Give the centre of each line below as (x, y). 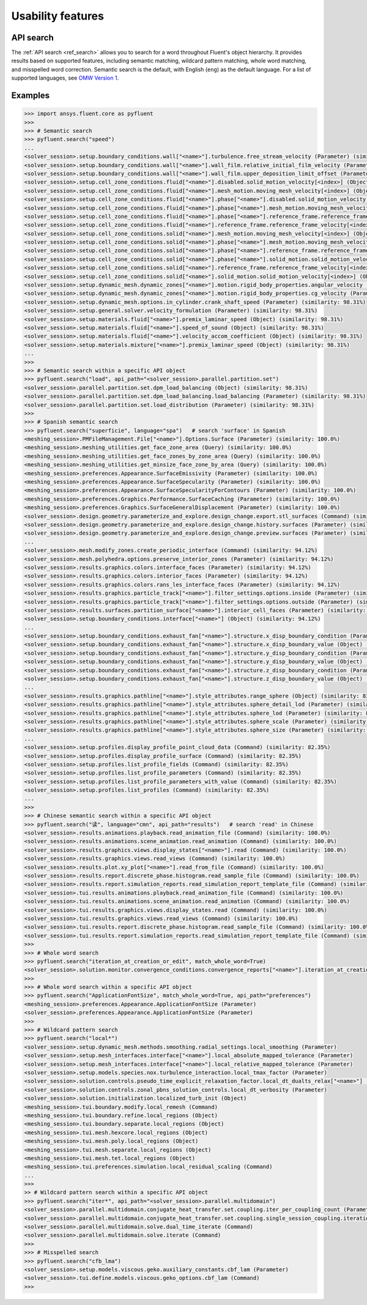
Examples (31, 96)
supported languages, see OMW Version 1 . (65, 78)
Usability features (57, 16)
